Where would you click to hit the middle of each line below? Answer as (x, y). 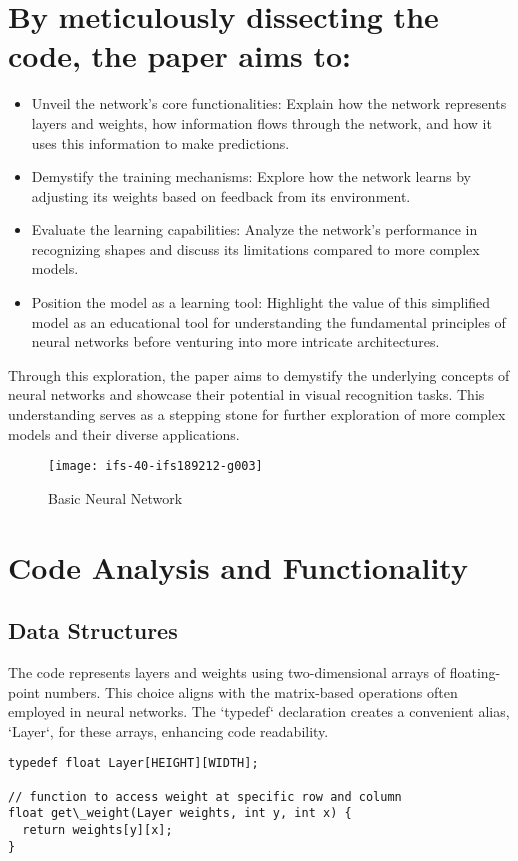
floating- (475, 672)
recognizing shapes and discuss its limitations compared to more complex (255, 248)
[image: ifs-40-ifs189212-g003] (155, 466)
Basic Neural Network (115, 497)
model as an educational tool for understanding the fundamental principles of (268, 321)
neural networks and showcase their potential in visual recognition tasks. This (246, 394)
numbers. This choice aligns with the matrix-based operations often (251, 691)
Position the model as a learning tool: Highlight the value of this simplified (261, 302)
